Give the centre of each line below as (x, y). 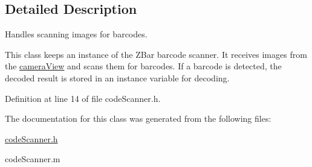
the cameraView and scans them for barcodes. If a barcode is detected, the (143, 66)
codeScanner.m (33, 159)
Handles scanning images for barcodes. (76, 34)
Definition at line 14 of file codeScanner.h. (83, 98)
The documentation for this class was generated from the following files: (138, 118)
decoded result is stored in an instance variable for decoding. (117, 77)
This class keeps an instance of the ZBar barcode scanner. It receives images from (156, 54)
